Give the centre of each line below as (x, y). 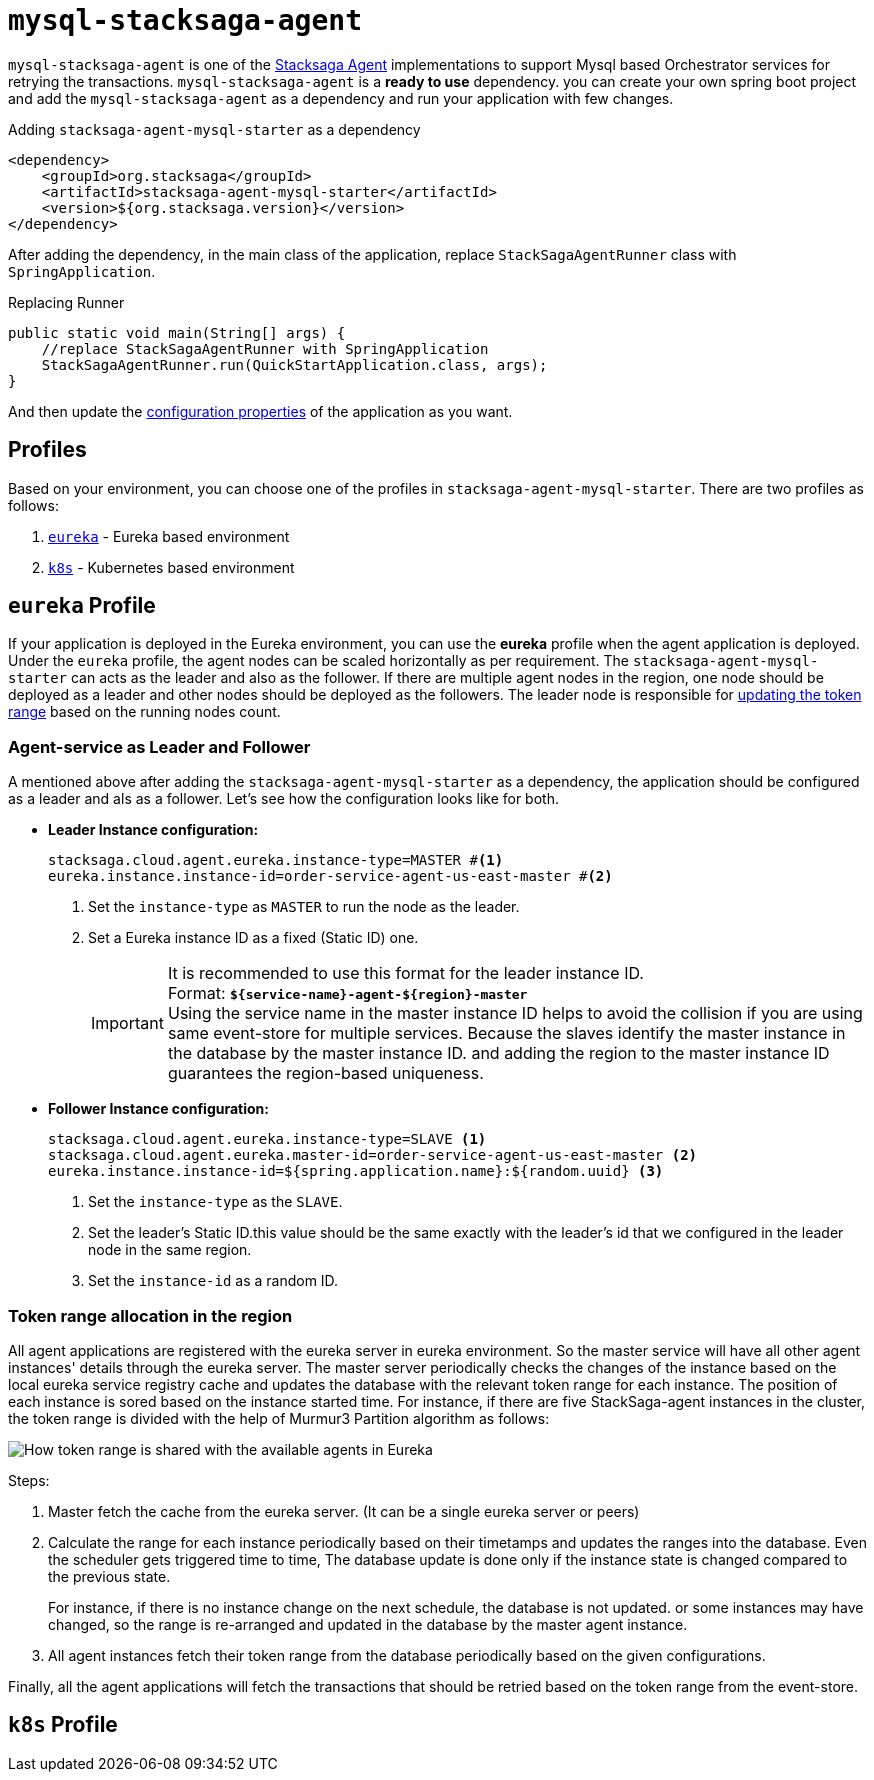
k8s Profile (63, 1725)
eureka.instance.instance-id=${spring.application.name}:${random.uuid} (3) (356, 1171)
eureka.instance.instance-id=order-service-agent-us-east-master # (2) (330, 876)
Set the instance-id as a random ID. (213, 1281)
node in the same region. (170, 1250)
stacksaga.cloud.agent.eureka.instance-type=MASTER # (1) (276, 860)
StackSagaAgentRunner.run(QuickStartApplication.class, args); (294, 364)
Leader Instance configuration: (153, 830)
